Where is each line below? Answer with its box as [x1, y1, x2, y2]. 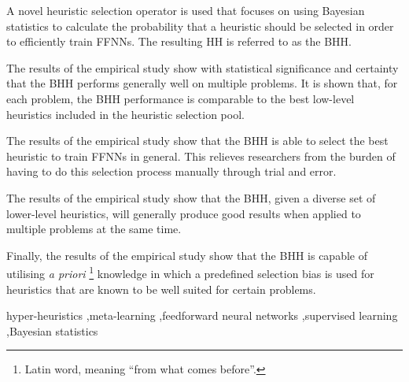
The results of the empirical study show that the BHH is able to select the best [6, 132, 389, 149]
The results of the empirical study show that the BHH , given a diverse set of [6, 189, 376, 206]
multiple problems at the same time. [6, 221, 182, 237]
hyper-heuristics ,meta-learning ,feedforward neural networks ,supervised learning [6, 307, 398, 324]
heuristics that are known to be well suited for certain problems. [6, 280, 316, 297]
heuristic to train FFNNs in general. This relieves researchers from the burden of [6, 147, 396, 164]
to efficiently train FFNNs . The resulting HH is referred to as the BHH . [6, 33, 352, 50]
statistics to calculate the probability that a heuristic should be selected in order [6, 17, 394, 34]
